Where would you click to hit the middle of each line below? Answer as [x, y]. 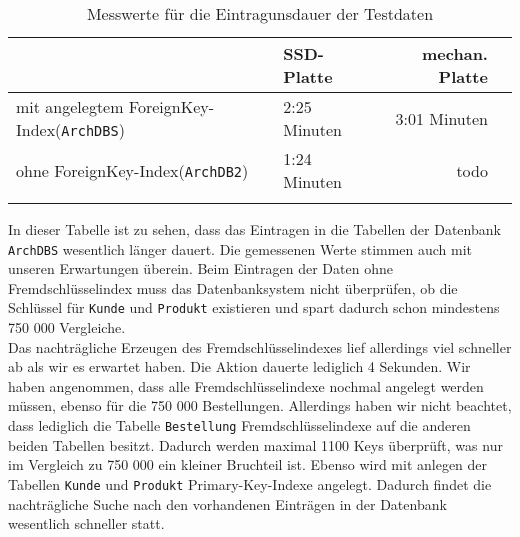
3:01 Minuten [441, 118]
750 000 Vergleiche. [67, 327]
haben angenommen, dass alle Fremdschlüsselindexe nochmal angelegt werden [246, 385]
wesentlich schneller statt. [86, 523]
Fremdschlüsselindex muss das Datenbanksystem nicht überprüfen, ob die [233, 287]
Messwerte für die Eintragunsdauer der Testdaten [260, 13]
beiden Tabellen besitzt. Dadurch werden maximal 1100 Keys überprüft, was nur [255, 444]
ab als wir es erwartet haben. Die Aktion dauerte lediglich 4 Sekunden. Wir [239, 366]
